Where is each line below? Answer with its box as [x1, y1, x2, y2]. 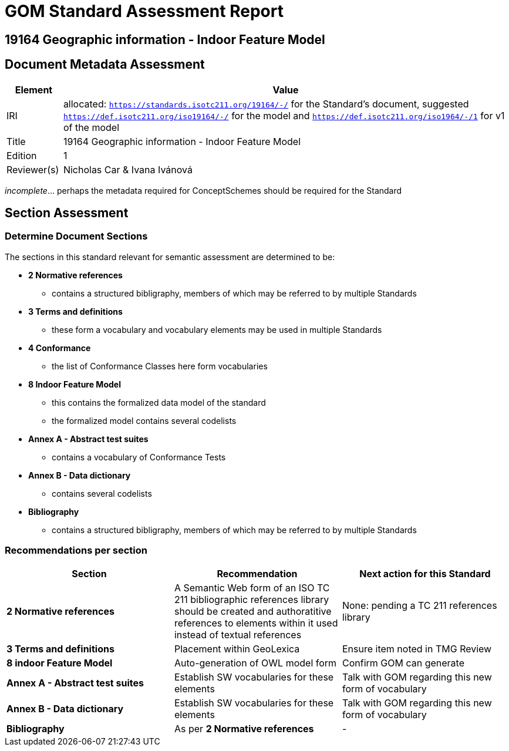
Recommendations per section [5, 544, 147, 557]
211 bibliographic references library [174, 593, 329, 605]
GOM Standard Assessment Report [5, 1, 284, 21]
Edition [6, 149, 37, 161]
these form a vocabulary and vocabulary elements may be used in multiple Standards [52, 324, 382, 335]
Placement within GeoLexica [174, 642, 300, 655]
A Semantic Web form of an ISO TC [174, 581, 330, 594]
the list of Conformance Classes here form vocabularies [52, 361, 268, 371]
